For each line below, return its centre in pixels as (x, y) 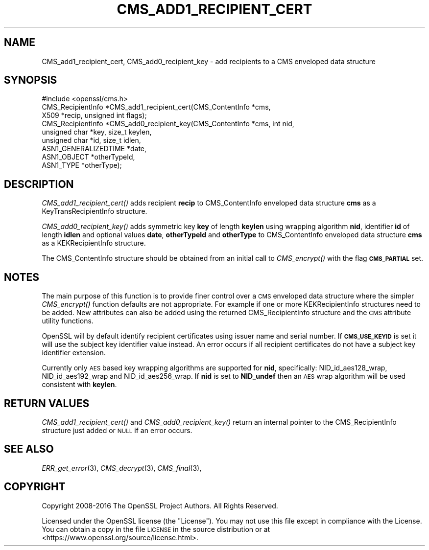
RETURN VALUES (47, 403)
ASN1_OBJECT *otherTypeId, (88, 157)
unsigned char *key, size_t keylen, (97, 132)
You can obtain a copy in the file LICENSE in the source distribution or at (156, 529)
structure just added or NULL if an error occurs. (117, 430)
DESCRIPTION (39, 184)
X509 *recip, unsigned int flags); (94, 115)
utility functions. (68, 321)
